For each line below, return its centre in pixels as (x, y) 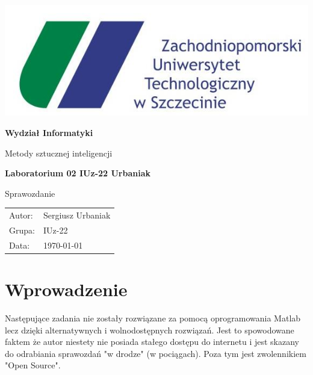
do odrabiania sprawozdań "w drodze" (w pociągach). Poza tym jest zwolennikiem (156, 353)
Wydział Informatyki (49, 132)
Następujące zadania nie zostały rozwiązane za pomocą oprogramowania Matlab (153, 318)
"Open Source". (33, 365)
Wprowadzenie (66, 289)
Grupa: (22, 230)
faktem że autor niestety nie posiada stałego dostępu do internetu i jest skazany (152, 342)
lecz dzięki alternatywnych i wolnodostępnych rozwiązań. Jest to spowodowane (150, 330)
